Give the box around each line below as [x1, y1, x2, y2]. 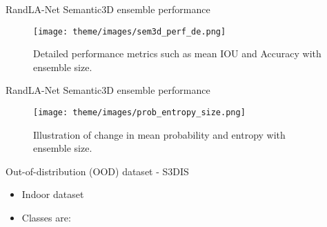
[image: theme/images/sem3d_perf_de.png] [33, 26, 226, 37]
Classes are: [21, 210, 71, 225]
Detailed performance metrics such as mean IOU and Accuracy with [33, 46, 321, 61]
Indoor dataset [21, 187, 84, 201]
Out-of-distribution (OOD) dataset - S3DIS [6, 164, 189, 178]
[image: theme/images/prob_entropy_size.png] [33, 108, 246, 118]
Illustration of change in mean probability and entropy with [33, 127, 286, 141]
